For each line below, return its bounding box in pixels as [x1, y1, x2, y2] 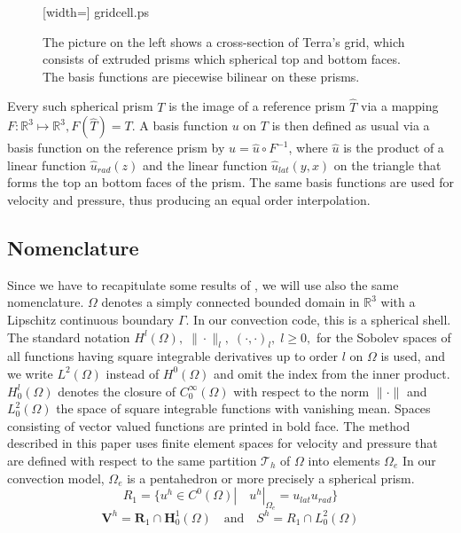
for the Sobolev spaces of [316, 327, 451, 346]
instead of [105, 364, 160, 382]
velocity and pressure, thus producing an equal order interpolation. [7, 190, 371, 208]
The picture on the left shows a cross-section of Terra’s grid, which [43, 32, 405, 51]
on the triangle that [333, 155, 441, 174]
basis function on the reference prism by [7, 138, 225, 157]
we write [7, 364, 53, 382]
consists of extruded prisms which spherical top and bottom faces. [43, 50, 401, 68]
